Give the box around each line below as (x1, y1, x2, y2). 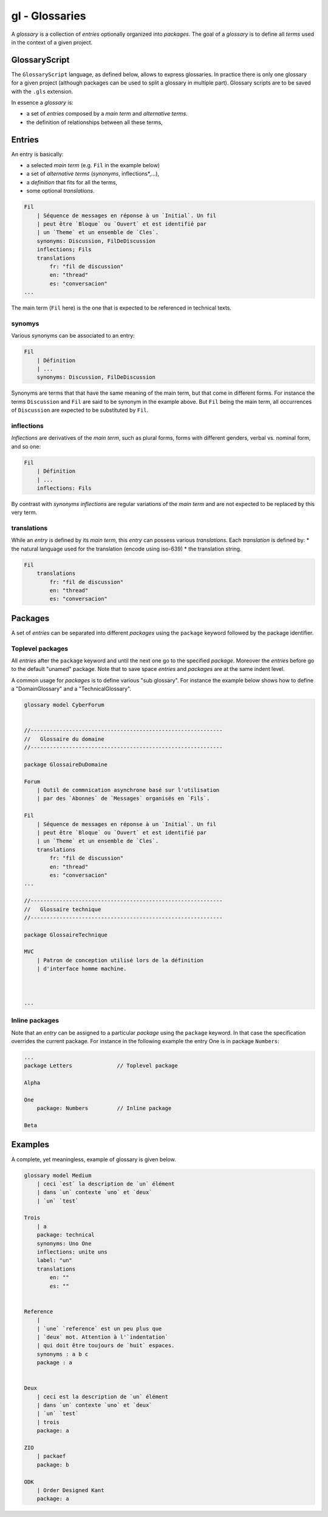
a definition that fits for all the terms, (26, 178, 118, 186)
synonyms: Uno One (36, 1240, 92, 1247)
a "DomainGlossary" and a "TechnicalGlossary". (11, 685, 132, 693)
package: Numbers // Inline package (36, 1105, 172, 1112)
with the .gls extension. (11, 88, 73, 95)
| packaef (36, 1453, 66, 1460)
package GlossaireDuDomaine (24, 761, 108, 768)
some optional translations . (26, 187, 95, 195)
